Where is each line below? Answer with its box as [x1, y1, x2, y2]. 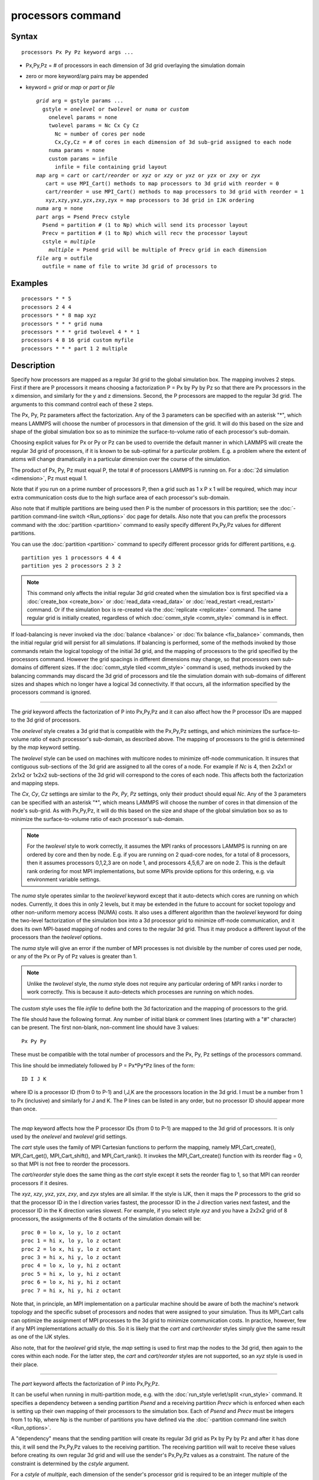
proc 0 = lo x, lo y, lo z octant [21, 1229, 121, 1236]
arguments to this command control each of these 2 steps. [11, 400, 154, 408]
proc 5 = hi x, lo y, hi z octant [21, 1270, 121, 1277]
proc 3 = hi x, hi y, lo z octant [21, 1254, 121, 1260]
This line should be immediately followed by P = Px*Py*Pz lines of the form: [11, 1061, 196, 1069]
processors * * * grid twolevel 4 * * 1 [21, 329, 140, 335]
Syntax [11, 31, 38, 41]
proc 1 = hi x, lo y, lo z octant [21, 1237, 121, 1244]
